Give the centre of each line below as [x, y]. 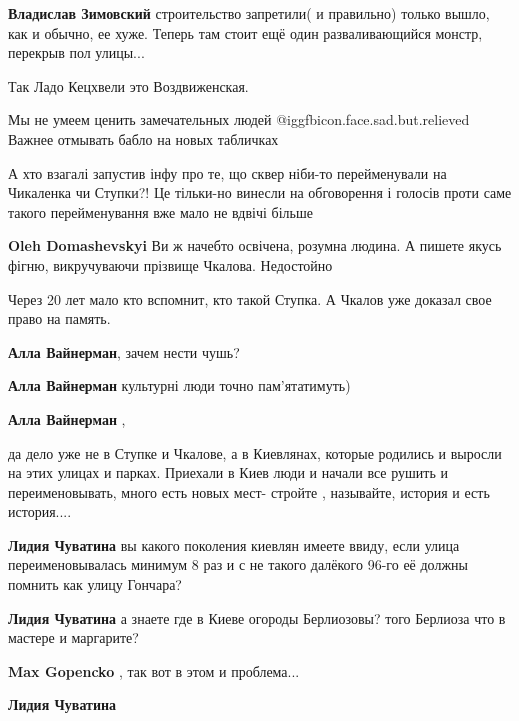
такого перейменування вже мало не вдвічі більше [160, 211]
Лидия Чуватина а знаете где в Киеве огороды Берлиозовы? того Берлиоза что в [257, 617]
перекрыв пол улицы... [76, 52]
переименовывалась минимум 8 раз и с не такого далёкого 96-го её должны [238, 564]
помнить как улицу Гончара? [95, 584]
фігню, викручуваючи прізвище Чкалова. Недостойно [170, 264]
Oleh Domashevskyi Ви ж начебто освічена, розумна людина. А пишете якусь [255, 245]
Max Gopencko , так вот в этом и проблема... [154, 670]
